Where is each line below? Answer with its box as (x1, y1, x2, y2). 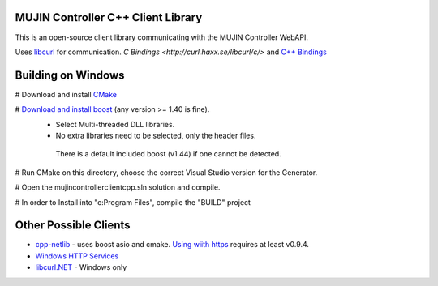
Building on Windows (15, 68, 125, 82)
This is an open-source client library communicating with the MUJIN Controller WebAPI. (15, 32, 308, 42)
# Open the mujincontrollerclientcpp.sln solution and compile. (15, 182, 221, 192)
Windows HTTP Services (35, 251, 119, 261)
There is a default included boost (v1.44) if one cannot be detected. (55, 149, 281, 159)
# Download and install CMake (15, 89, 118, 99)
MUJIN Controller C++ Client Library (15, 11, 203, 24)
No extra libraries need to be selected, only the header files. (55, 130, 256, 140)
